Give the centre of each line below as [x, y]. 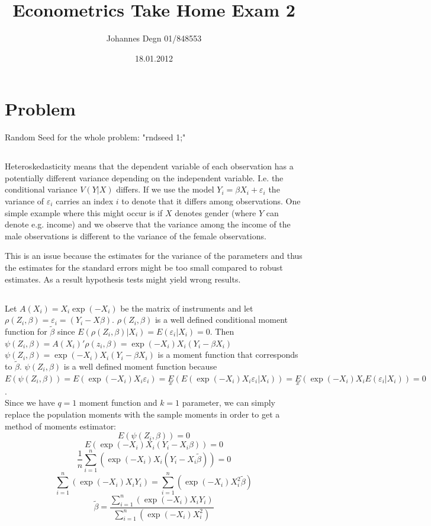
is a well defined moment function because [140, 366]
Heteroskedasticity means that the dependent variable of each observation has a [149, 166]
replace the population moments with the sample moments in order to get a [142, 414]
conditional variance [41, 189]
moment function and [118, 402]
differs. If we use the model [165, 189]
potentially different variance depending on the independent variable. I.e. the [144, 177]
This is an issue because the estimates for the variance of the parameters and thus [154, 256]
